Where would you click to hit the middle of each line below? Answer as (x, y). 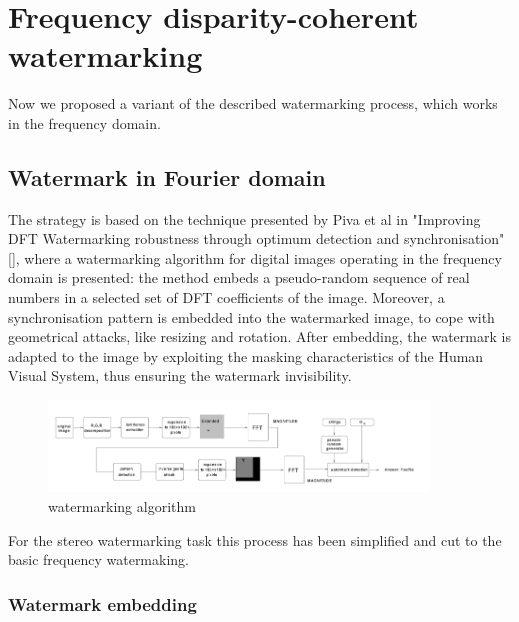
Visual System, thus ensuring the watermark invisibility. (180, 375)
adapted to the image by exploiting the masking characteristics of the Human (246, 355)
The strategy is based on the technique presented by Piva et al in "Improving (244, 218)
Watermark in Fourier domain (167, 176)
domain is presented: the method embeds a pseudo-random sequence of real (239, 277)
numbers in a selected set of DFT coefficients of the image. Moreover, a (226, 297)
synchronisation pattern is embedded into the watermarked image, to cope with (251, 316)
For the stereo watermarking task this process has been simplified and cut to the (255, 539)
